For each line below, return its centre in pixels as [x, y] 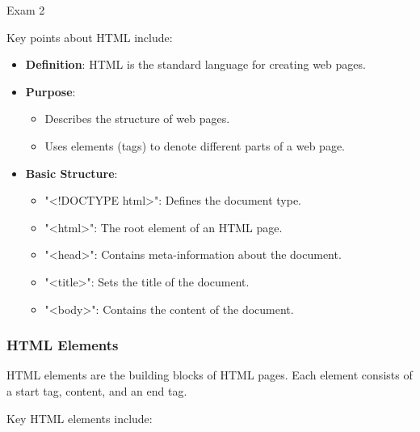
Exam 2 [26, 10]
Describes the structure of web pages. [137, 119]
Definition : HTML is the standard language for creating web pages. [195, 64]
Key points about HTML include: [90, 37]
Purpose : [50, 91]
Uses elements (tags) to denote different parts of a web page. [195, 145]
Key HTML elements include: [80, 418]
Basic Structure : [71, 173]
